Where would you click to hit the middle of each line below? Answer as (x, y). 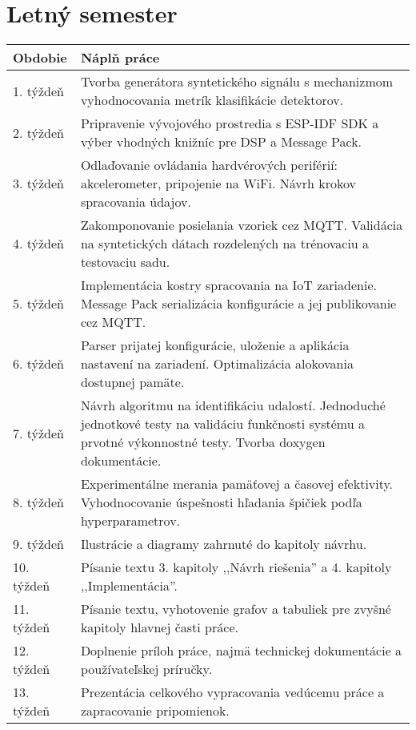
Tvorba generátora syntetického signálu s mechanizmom (237, 82)
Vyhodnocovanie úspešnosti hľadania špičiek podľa (221, 502)
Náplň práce (120, 58)
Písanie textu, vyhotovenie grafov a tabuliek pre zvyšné (236, 609)
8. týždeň (39, 502)
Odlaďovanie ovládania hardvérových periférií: (209, 165)
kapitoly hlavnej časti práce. (159, 627)
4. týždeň (39, 244)
